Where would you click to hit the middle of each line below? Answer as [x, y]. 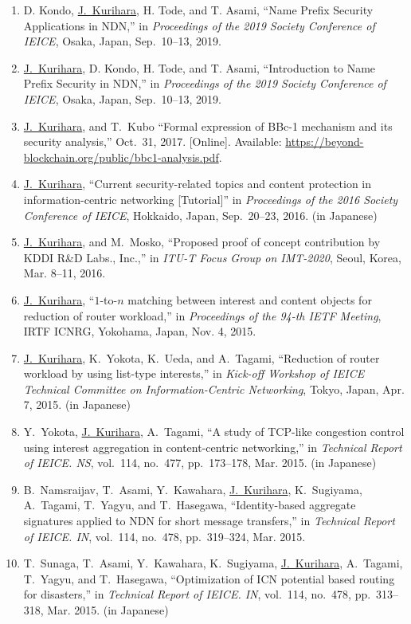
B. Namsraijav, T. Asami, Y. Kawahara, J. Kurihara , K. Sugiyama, [193, 489]
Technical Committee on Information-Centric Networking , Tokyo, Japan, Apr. [214, 389]
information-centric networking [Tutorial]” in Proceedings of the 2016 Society [211, 199]
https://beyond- [325, 141]
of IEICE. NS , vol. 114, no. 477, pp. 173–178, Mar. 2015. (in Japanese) [200, 463]
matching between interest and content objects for [250, 299]
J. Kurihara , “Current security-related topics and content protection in [198, 184]
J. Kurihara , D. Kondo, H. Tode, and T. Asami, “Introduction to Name [200, 67]
